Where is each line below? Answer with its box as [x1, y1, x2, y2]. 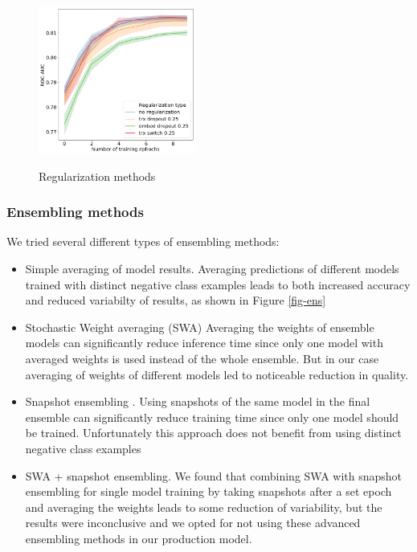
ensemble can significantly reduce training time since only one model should [25, 408, 399, 425]
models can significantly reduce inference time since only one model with [25, 334, 383, 351]
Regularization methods [39, 167, 156, 184]
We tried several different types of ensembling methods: [6, 233, 280, 250]
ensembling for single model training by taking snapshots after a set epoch [25, 483, 392, 500]
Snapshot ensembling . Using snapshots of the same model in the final [25, 393, 370, 410]
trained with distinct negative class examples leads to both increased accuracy [25, 276, 411, 292]
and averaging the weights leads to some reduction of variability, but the [25, 498, 382, 515]
